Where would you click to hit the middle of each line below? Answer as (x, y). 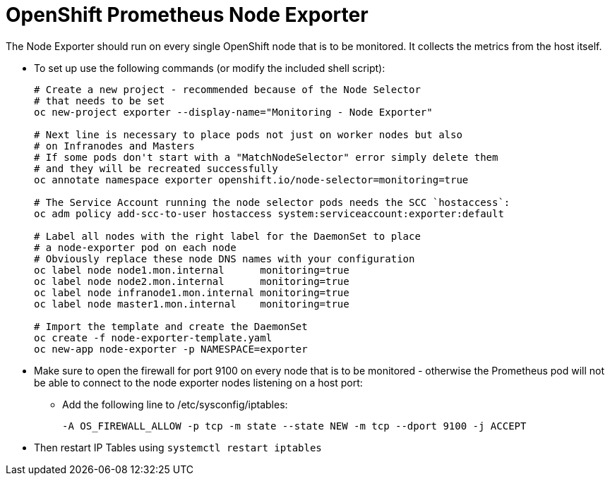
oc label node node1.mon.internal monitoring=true (192, 270)
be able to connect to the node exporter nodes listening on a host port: (198, 382)
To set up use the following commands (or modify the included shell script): (210, 68)
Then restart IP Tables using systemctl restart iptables (178, 447)
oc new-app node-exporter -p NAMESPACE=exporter (171, 349)
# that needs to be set (100, 101)
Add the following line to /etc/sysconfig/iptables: (175, 404)
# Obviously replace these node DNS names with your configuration (225, 258)
